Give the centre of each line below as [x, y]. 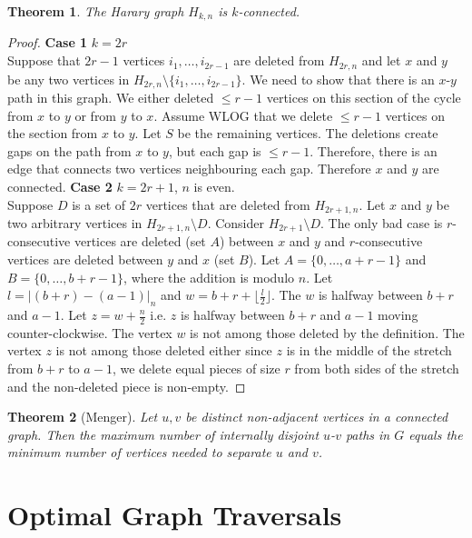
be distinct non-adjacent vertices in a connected [317, 417]
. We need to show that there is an [338, 79]
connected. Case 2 [60, 186]
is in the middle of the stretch [369, 350]
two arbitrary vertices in [75, 222]
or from [96, 115]
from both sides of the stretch [377, 369]
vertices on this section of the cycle [364, 97]
